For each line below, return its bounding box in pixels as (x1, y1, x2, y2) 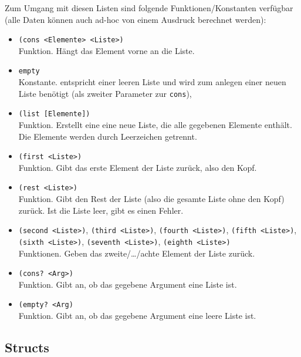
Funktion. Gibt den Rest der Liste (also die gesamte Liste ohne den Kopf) (18, 193, 285, 205)
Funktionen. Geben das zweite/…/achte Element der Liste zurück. (18, 247, 255, 259)
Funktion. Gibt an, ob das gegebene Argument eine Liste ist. (18, 278, 237, 290)
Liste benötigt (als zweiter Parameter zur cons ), (18, 87, 192, 99)
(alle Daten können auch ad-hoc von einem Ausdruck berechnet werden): (5, 13, 266, 25)
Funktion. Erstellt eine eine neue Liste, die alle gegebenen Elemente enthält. (18, 119, 292, 130)
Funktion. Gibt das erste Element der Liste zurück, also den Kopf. (18, 161, 257, 173)
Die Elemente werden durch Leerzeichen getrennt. (18, 130, 197, 142)
